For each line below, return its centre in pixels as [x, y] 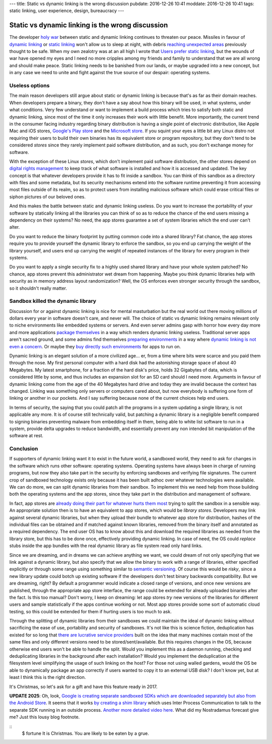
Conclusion [24, 449]
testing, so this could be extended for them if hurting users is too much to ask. [90, 611]
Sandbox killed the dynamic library [53, 301]
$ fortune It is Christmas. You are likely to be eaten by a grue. [86, 733]
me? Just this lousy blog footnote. [45, 717]
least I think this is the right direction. [48, 677]
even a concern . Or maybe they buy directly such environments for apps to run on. [95, 346]
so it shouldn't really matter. [38, 288]
